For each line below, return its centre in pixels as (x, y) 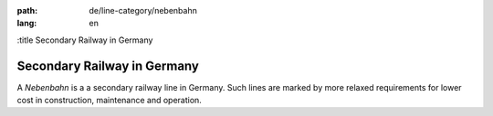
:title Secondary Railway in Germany (85, 40)
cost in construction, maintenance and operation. (110, 101)
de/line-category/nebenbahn (143, 10)
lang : (27, 24)
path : (27, 10)
